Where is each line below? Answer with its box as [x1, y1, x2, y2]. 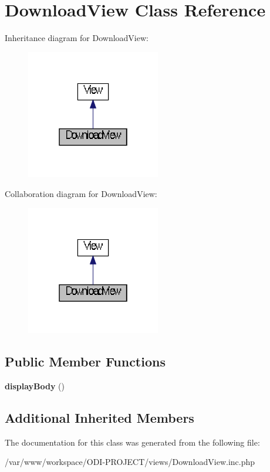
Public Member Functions [5, 352, 166, 371]
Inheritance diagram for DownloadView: [5, 32, 148, 44]
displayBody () [5, 379, 65, 392]
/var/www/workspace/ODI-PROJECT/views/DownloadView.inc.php [5, 456, 255, 468]
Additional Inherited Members [5, 408, 194, 426]
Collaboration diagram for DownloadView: [5, 187, 157, 199]
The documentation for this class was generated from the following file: [5, 436, 260, 448]
